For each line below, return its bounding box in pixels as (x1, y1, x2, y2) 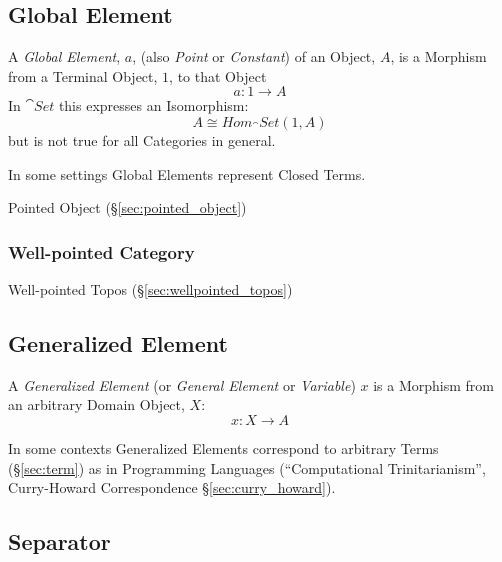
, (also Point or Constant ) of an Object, (132, 46, 376, 67)
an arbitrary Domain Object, (8, 394, 185, 415)
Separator (8, 526, 111, 557)
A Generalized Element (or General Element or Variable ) (8, 374, 356, 395)
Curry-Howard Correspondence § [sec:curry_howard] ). (8, 477, 336, 498)
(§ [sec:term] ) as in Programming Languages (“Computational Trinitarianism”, (8, 457, 486, 478)
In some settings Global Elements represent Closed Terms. (8, 163, 366, 184)
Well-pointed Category (8, 239, 195, 264)
